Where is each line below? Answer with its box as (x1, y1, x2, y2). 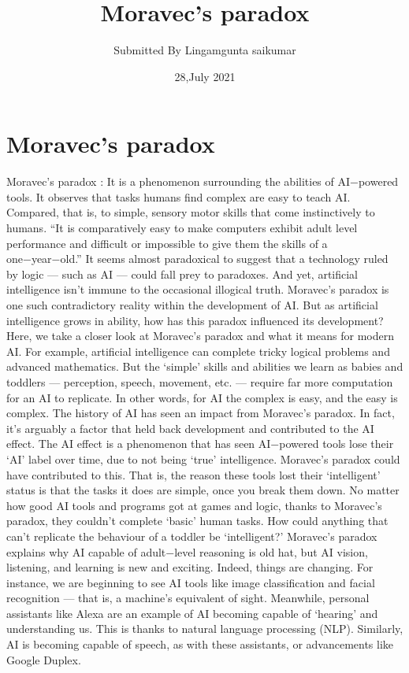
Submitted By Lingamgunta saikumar (113, 42, 296, 58)
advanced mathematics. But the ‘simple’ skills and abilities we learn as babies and (6, 358, 403, 375)
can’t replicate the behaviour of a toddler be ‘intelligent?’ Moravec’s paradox (6, 527, 377, 544)
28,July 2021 (174, 68, 236, 84)
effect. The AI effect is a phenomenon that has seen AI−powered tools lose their (6, 435, 394, 452)
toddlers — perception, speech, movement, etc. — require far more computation (6, 373, 393, 390)
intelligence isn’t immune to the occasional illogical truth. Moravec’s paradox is (6, 281, 389, 298)
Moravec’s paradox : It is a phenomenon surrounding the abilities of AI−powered (6, 173, 399, 190)
